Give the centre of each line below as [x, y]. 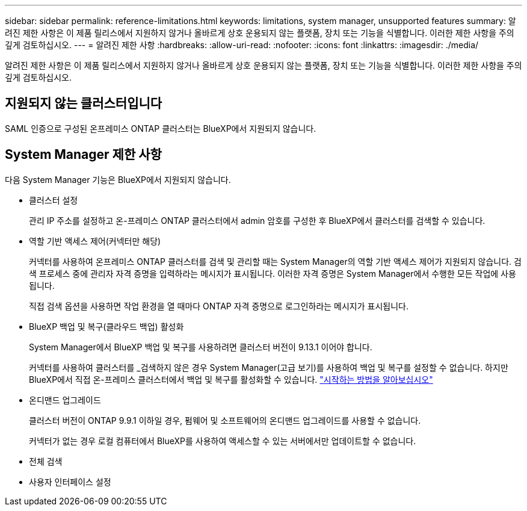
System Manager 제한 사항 [83, 155]
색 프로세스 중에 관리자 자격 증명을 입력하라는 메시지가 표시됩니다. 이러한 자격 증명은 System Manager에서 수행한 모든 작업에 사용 [273, 273]
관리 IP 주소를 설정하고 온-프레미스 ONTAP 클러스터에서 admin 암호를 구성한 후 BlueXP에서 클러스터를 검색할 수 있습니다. [257, 220]
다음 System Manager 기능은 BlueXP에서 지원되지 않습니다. [118, 179]
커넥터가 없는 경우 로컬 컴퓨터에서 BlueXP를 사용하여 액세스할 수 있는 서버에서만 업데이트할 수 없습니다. [223, 441]
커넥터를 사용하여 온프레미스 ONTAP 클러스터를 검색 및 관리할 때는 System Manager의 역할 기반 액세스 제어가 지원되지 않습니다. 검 [275, 261]
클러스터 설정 [54, 200]
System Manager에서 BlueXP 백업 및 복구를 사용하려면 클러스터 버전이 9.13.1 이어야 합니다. [201, 347]
